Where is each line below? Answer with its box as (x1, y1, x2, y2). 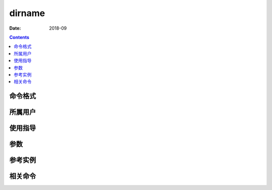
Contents (9, 34, 30, 40)
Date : (9, 25, 21, 31)
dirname (9, 8, 45, 19)
